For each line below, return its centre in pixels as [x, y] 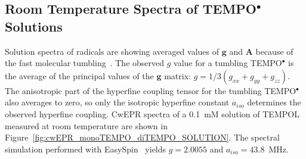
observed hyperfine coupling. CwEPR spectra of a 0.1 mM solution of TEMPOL [152, 113]
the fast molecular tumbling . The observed [85, 63]
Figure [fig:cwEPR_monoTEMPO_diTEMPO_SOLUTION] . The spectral [142, 137]
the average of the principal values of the [79, 75]
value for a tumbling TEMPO [228, 63]
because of [274, 51]
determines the [274, 102]
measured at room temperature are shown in [86, 125]
